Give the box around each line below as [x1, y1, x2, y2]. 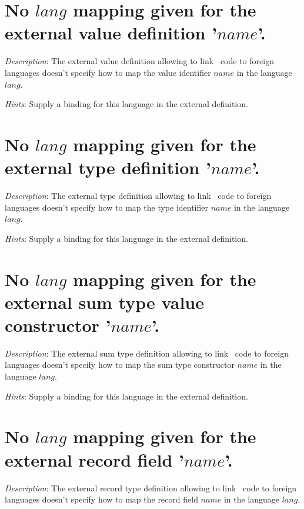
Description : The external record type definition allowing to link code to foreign [5, 481, 297, 494]
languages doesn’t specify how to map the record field [5, 493, 198, 505]
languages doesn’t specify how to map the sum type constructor [5, 358, 235, 371]
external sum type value [5, 290, 204, 314]
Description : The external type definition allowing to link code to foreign [5, 189, 272, 201]
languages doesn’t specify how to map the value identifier [5, 66, 211, 78]
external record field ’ [5, 447, 184, 471]
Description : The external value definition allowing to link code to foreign [5, 55, 274, 67]
